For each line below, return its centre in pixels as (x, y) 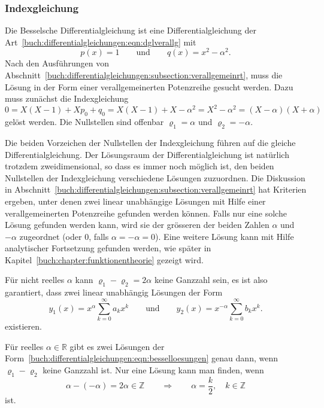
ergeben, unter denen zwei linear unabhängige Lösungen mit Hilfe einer (135, 201)
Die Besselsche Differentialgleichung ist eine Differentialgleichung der (131, 30)
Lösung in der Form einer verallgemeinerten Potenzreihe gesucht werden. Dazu (149, 86)
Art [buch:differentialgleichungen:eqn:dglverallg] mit (101, 42)
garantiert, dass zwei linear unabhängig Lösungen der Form (114, 292)
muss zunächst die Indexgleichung (67, 98)
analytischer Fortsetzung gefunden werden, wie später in (108, 248)
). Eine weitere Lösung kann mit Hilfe (225, 236)
